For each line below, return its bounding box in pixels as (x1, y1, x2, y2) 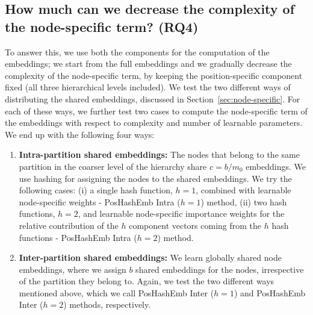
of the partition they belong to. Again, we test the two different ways (19, 275, 274, 287)
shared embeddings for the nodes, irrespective (135, 263, 304, 275)
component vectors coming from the (129, 219, 262, 231)
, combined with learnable (196, 184, 291, 196)
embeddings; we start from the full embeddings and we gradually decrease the (5, 57, 292, 70)
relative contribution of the (19, 219, 119, 231)
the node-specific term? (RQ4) (5, 17, 199, 36)
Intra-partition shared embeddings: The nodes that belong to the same (19, 148, 300, 161)
